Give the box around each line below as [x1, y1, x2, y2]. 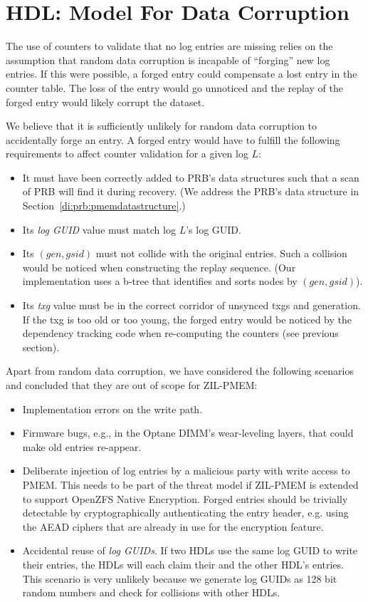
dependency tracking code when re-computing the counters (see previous [22, 326, 339, 341]
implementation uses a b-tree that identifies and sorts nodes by [22, 274, 298, 289]
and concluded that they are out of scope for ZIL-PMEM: [6, 378, 258, 392]
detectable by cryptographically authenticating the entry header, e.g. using [22, 505, 349, 520]
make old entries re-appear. [22, 439, 142, 454]
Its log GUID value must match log [22, 222, 176, 237]
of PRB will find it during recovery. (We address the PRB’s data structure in [22, 184, 359, 199]
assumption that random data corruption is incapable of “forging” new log [6, 52, 330, 67]
